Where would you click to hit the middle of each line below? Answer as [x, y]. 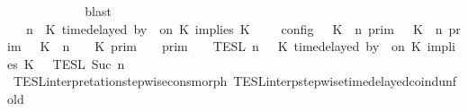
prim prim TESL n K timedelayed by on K [266, 46]
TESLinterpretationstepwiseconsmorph [120, 81]
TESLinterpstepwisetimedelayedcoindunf [345, 81]
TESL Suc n [89, 63]
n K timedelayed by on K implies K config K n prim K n [234, 28]
